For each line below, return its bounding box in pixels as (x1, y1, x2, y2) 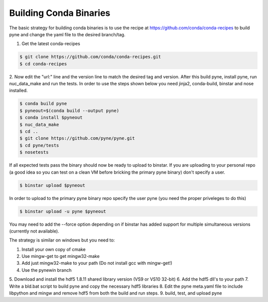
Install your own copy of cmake (21, 246, 86, 252)
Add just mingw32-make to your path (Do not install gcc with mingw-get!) (21, 260, 173, 266)
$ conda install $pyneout (19, 115, 83, 121)
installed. (9, 87, 28, 94)
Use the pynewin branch (21, 267, 72, 273)
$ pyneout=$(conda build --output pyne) (19, 108, 119, 114)
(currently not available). (9, 228, 60, 234)
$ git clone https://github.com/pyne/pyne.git (19, 135, 135, 141)
